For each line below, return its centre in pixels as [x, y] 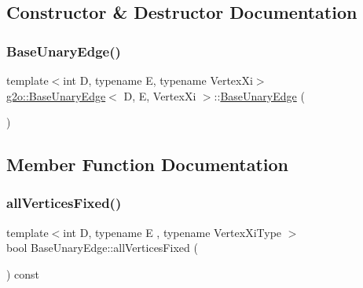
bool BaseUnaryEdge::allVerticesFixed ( [102, 248]
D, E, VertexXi [160, 95]
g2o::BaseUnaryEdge [56, 95]
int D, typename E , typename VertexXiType [172, 232]
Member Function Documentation [148, 164]
